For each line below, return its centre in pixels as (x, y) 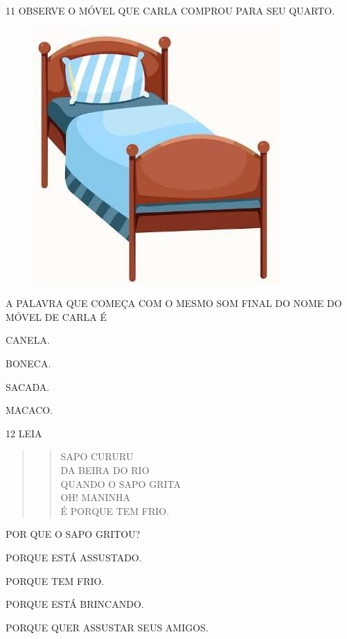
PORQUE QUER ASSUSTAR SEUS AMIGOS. (107, 627)
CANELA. (28, 340)
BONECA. (28, 363)
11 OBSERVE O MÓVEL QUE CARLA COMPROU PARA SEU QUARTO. (170, 10)
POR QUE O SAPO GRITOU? (73, 534)
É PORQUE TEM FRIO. (115, 510)
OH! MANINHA (95, 497)
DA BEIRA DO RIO (105, 470)
